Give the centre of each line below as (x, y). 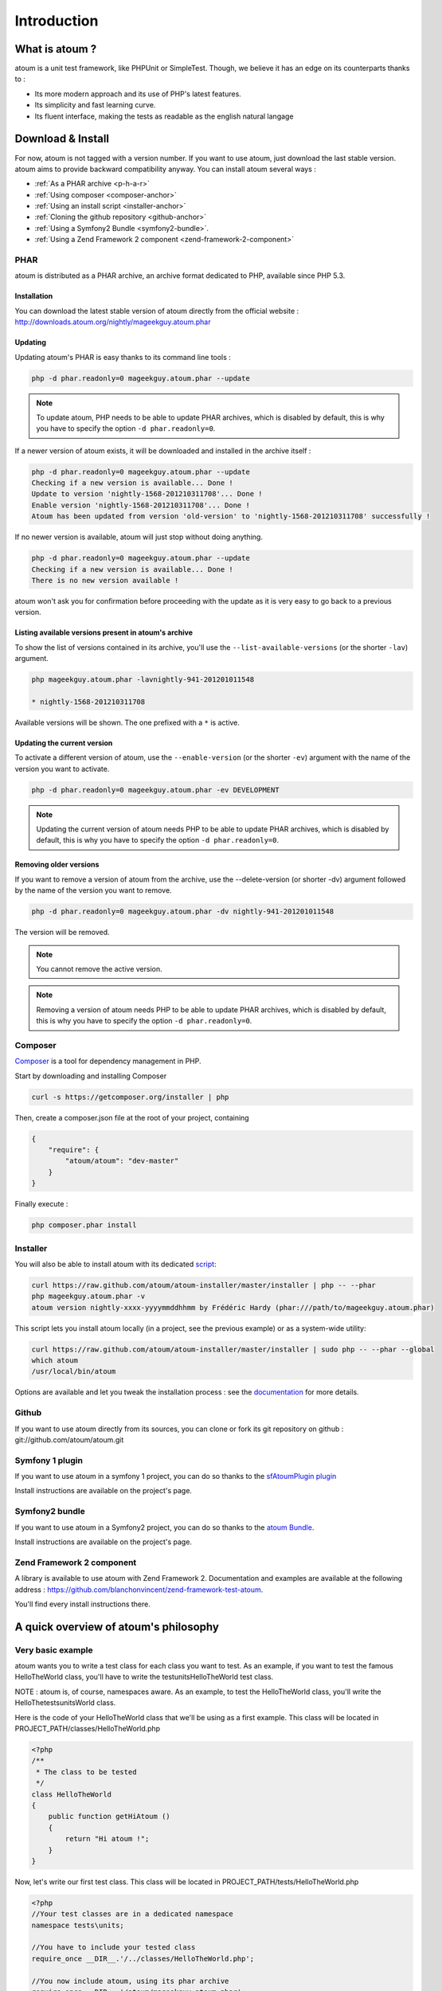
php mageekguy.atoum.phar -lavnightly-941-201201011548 (143, 680)
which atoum (55, 1361)
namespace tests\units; (78, 1925)
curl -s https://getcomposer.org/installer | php (130, 1097)
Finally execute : (41, 1204)
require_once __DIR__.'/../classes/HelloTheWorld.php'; (143, 1958)
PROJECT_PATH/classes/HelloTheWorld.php (88, 1729)
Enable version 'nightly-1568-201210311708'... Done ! (141, 505)
